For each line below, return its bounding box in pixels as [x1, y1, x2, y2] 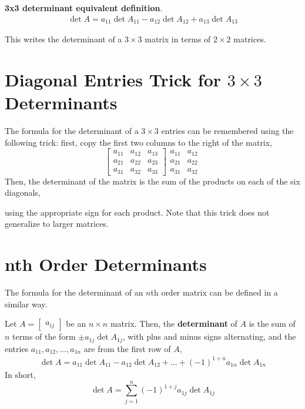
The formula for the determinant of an [5, 286, 143, 299]
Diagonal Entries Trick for [5, 67, 222, 91]
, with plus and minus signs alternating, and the [122, 330, 296, 343]
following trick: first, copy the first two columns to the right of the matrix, [5, 136, 273, 148]
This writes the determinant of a [5, 33, 122, 45]
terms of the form [12, 330, 76, 343]
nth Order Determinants [5, 252, 207, 276]
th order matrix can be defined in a [150, 286, 278, 299]
